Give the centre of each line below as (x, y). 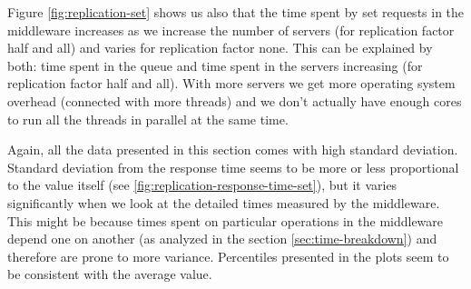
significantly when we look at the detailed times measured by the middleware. (224, 202)
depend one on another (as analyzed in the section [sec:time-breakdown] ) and (222, 239)
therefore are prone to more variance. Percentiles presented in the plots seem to (228, 256)
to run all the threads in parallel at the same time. (148, 119)
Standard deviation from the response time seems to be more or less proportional (233, 167)
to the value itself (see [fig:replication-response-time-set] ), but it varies (202, 185)
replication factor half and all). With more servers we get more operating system (231, 83)
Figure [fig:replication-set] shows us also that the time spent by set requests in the (236, 12)
